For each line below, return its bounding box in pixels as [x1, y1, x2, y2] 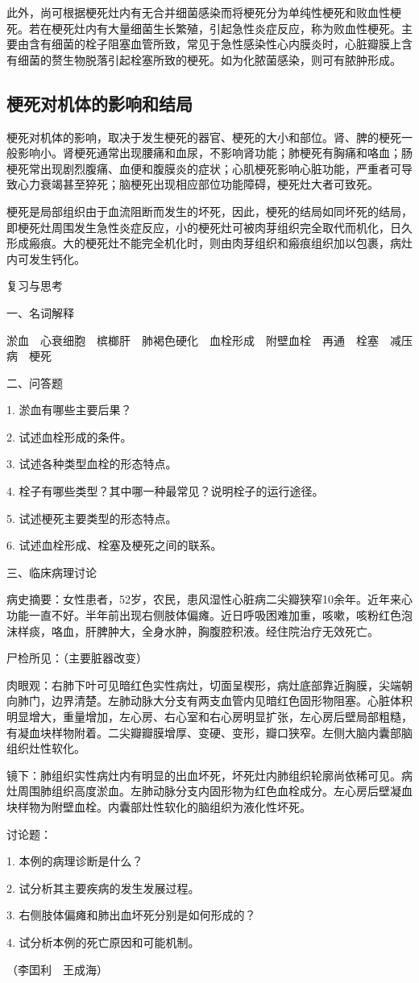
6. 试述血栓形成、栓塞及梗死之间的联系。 [6, 537, 222, 554]
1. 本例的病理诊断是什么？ [6, 852, 143, 869]
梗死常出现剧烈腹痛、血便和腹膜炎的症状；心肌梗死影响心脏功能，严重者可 [6, 160, 401, 176]
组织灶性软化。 [6, 740, 85, 757]
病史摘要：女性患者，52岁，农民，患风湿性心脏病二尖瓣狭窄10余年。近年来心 [6, 591, 413, 608]
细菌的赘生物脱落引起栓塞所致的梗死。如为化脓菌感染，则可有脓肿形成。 [17, 51, 401, 68]
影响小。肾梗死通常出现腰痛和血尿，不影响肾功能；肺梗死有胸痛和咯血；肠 [17, 144, 413, 161]
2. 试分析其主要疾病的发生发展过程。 [6, 879, 200, 896]
